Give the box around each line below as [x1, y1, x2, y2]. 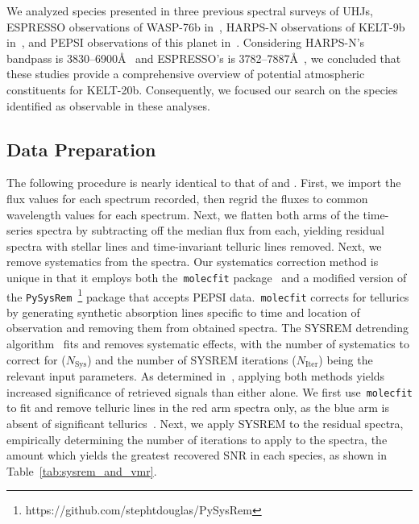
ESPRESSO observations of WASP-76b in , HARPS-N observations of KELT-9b [6, 18, 405, 35]
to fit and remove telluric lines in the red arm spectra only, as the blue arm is [6, 399, 389, 416]
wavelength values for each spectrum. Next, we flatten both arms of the [6, 206, 359, 222]
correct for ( [6, 351, 66, 368]
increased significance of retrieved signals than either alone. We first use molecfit [6, 383, 413, 400]
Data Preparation [6, 136, 156, 161]
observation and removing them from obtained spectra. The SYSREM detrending [6, 319, 409, 336]
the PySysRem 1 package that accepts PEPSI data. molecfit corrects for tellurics [6, 285, 409, 305]
